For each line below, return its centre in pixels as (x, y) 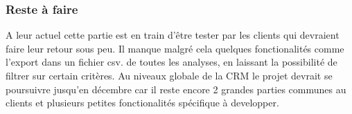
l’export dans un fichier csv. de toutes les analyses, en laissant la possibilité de (171, 62)
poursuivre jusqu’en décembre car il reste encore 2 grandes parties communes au (176, 89)
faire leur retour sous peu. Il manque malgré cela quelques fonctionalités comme (175, 48)
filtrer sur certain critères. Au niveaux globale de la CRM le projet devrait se (169, 75)
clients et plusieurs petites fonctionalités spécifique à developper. (142, 103)
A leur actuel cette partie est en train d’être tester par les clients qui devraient (173, 35)
